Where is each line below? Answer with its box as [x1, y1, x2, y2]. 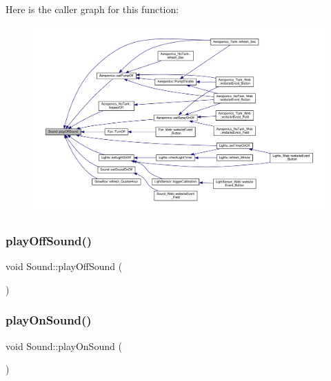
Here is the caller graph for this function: [6, 2, 179, 16]
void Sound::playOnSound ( [6, 338, 122, 353]
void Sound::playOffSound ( [6, 259, 123, 274]
